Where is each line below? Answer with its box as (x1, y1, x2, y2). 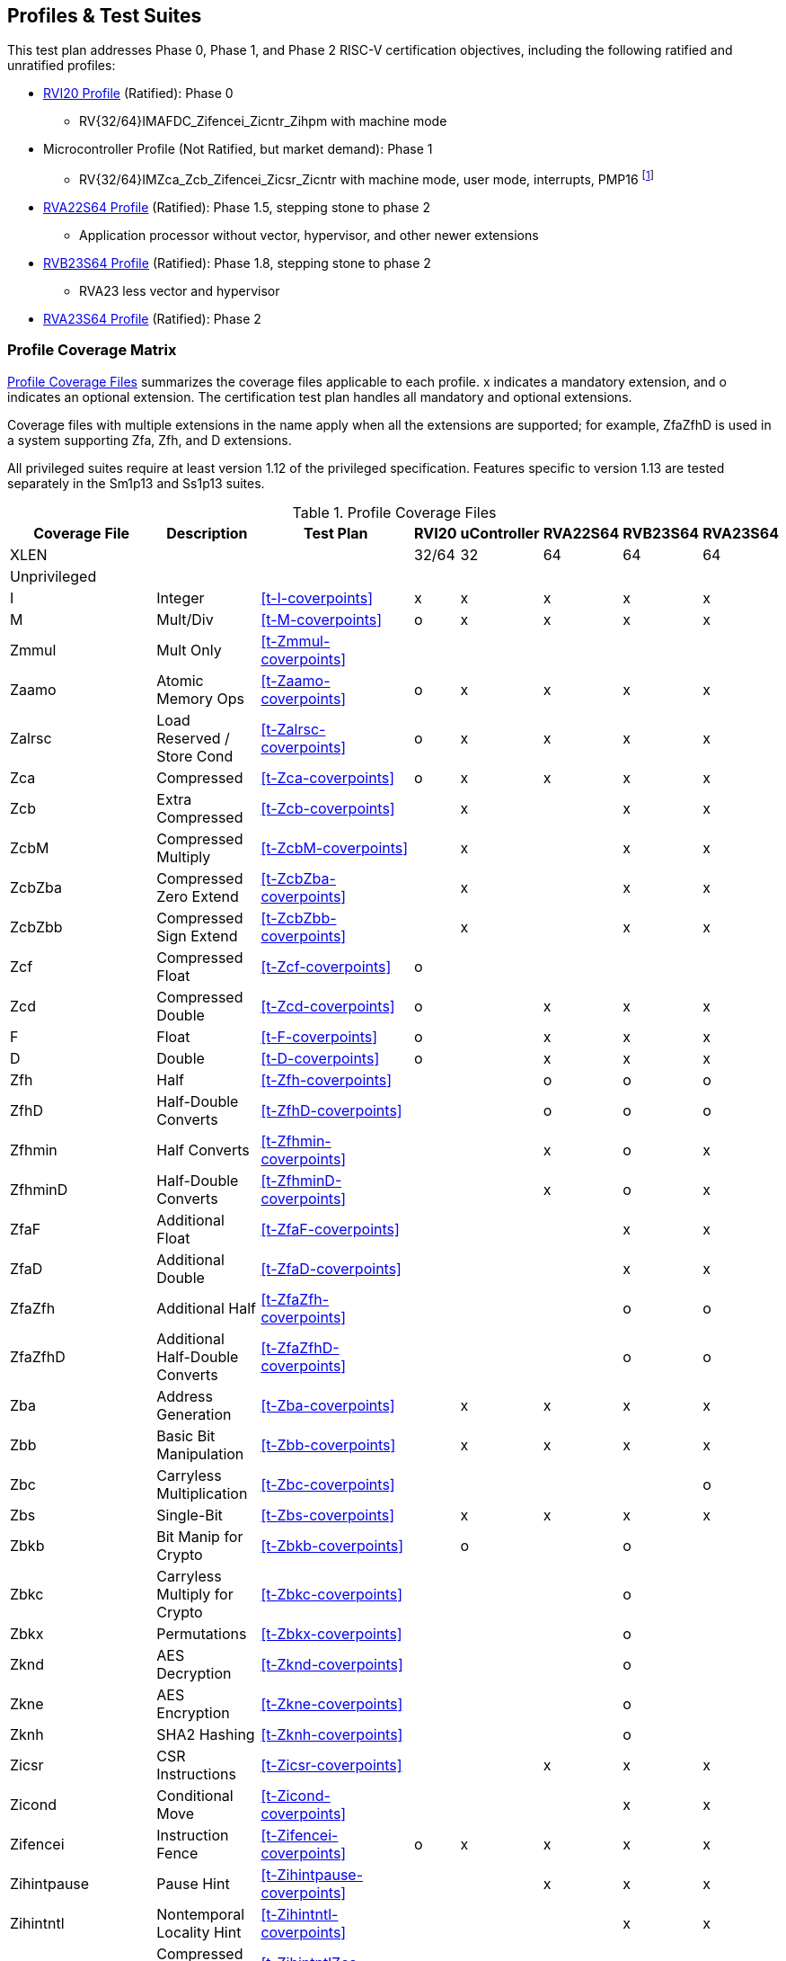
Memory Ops (156, 689, 244, 708)
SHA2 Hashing (156, 1725, 255, 1743)
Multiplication (156, 1484, 248, 1502)
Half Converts (156, 1140, 250, 1159)
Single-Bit (156, 1505, 223, 1524)
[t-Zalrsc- (261, 719, 326, 738)
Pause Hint (156, 1874, 230, 1893)
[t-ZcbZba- (261, 869, 336, 887)
